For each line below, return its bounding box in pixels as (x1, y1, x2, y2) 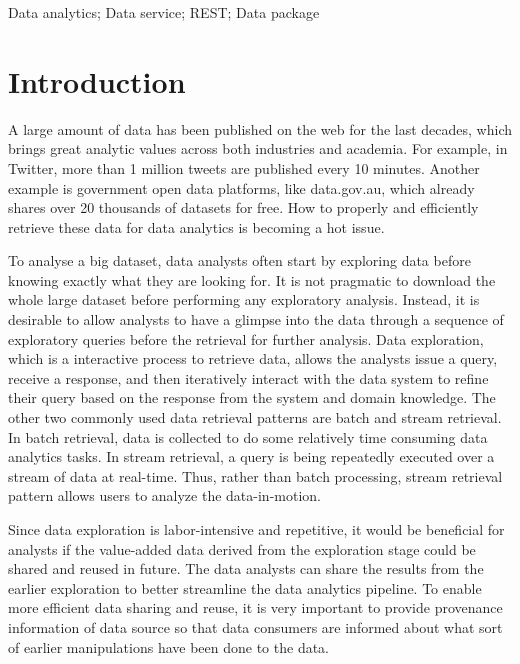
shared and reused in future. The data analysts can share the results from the (8, 558, 484, 579)
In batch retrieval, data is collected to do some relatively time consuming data (8, 426, 488, 447)
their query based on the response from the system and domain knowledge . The (8, 387, 496, 408)
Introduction (8, 60, 186, 101)
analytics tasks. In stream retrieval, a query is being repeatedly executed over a (8, 446, 495, 467)
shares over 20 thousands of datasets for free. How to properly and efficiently (8, 197, 479, 218)
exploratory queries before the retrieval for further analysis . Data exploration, (8, 328, 484, 349)
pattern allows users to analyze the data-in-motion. (8, 485, 321, 506)
